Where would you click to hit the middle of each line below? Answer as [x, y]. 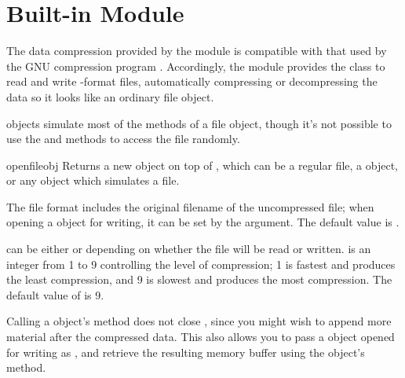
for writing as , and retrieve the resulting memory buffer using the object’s [186, 352]
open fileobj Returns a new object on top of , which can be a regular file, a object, [202, 165]
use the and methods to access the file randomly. [123, 139]
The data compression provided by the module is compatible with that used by [197, 51]
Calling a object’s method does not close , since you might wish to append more [199, 321]
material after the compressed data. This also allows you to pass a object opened [201, 337]
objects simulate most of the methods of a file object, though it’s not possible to [199, 123]
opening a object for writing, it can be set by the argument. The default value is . [203, 222]
